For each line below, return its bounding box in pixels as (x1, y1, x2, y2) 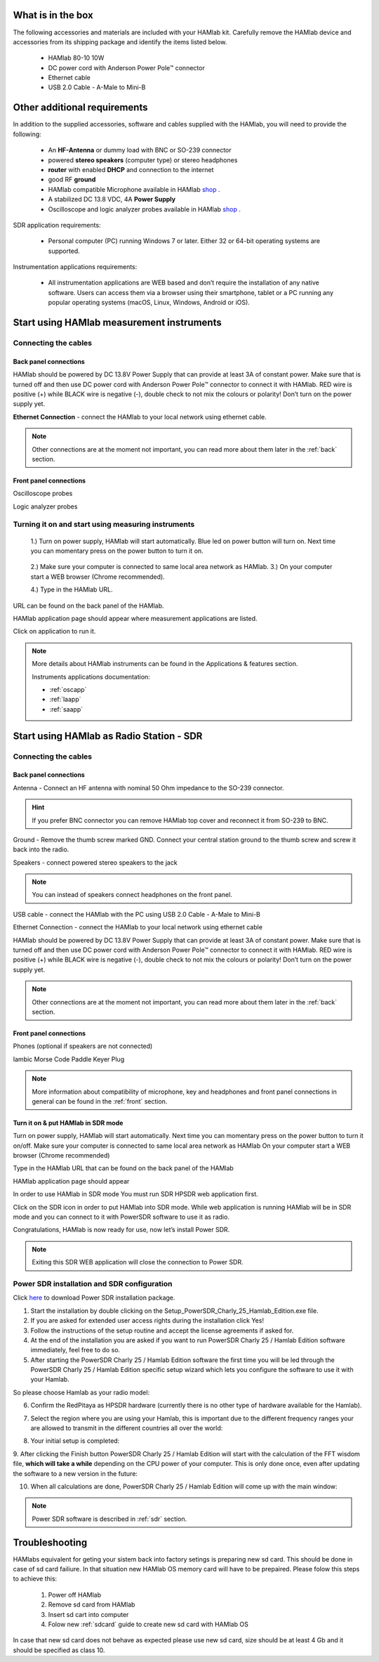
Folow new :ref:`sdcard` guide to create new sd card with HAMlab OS (48, 1620, 248, 1629)
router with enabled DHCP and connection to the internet (48, 165, 214, 174)
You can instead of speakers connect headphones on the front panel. (32, 891, 233, 899)
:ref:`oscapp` (49, 685, 87, 693)
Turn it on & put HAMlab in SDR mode (13, 1118, 124, 1127)
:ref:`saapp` (49, 705, 84, 713)
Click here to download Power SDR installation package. (13, 1293, 175, 1302)
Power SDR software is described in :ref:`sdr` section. (32, 1514, 187, 1523)
